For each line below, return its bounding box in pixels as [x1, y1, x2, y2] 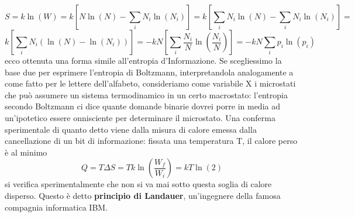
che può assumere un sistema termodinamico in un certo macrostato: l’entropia [5, 88, 288, 101]
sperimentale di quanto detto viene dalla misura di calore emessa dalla [5, 123, 257, 135]
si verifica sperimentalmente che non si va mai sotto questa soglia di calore [5, 178, 272, 190]
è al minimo [5, 146, 47, 158]
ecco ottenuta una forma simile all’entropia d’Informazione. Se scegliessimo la [5, 54, 282, 66]
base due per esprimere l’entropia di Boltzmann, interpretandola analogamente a [5, 66, 294, 78]
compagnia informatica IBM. [5, 201, 108, 213]
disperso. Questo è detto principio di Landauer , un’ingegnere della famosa [5, 189, 281, 201]
